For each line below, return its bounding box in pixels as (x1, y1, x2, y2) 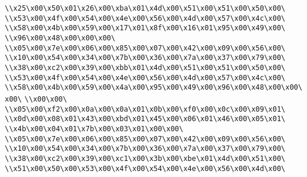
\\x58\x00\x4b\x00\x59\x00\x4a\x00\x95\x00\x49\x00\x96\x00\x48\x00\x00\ (5, 83, 303, 92)
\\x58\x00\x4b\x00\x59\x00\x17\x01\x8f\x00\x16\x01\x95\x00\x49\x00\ (5, 24, 286, 33)
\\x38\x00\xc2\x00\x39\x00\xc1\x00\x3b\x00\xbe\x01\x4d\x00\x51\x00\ (5, 154, 286, 163)
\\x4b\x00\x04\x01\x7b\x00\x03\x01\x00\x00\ (5, 124, 183, 133)
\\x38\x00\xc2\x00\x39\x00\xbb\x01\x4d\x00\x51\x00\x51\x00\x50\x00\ (5, 63, 286, 72)
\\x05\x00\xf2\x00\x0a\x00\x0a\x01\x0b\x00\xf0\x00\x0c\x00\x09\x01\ (5, 105, 286, 113)
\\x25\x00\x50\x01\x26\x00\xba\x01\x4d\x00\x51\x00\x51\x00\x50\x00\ (5, 4, 286, 12)
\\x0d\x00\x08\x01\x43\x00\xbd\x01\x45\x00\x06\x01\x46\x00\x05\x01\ (5, 115, 286, 124)
